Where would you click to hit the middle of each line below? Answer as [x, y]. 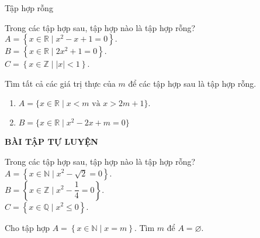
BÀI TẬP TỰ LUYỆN [51, 142]
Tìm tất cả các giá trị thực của [60, 83]
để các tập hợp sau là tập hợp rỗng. [192, 83]
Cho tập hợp [27, 227]
